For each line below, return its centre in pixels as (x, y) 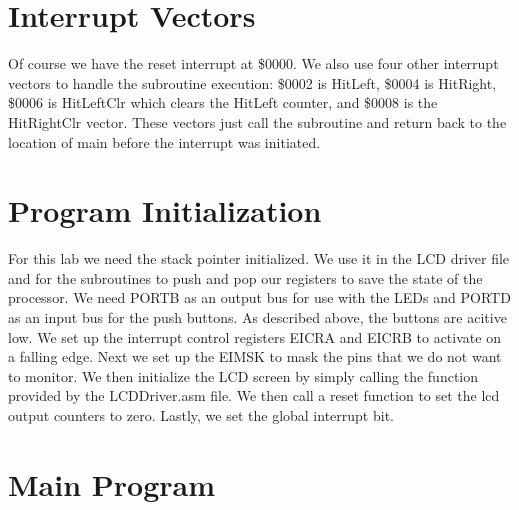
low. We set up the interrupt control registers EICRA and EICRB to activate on (254, 336)
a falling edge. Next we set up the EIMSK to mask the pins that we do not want (255, 356)
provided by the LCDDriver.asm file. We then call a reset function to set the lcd (254, 395)
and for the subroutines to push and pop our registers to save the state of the (245, 277)
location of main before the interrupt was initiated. (164, 141)
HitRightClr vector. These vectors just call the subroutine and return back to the (257, 121)
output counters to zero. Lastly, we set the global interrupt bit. (201, 414)
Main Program (112, 483)
